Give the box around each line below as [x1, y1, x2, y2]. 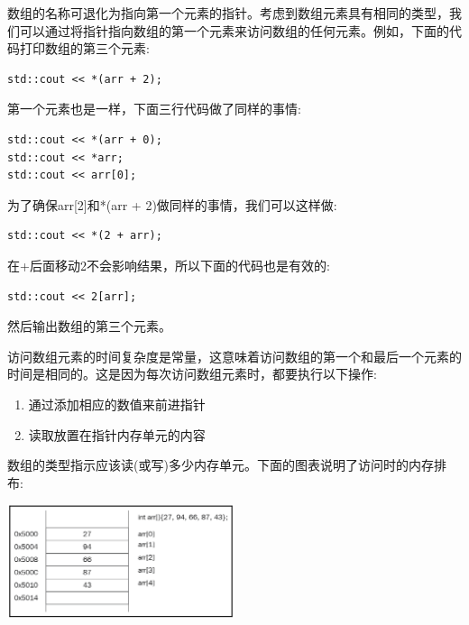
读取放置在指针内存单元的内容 [28, 425, 206, 444]
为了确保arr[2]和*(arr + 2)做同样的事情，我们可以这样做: [7, 195, 337, 214]
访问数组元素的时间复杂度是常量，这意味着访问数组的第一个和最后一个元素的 [7, 346, 462, 365]
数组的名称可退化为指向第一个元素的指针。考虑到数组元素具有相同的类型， [7, 4, 449, 22]
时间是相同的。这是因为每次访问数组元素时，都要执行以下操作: [7, 364, 377, 383]
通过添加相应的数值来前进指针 [28, 394, 206, 413]
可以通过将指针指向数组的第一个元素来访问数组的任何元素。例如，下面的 [19, 21, 449, 40]
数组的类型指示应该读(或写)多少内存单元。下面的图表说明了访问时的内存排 [7, 455, 446, 474]
